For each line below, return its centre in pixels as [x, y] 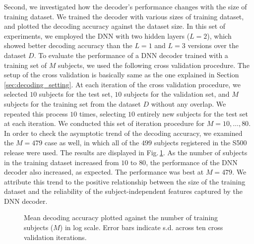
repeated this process [36, 113]
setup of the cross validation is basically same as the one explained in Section [122, 75]
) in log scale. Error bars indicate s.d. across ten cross [141, 227]
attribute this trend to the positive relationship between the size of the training [125, 181]
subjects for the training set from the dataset [72, 103]
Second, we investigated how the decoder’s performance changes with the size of [126, 6]
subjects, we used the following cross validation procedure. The [154, 65]
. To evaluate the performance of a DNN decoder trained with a [131, 55]
